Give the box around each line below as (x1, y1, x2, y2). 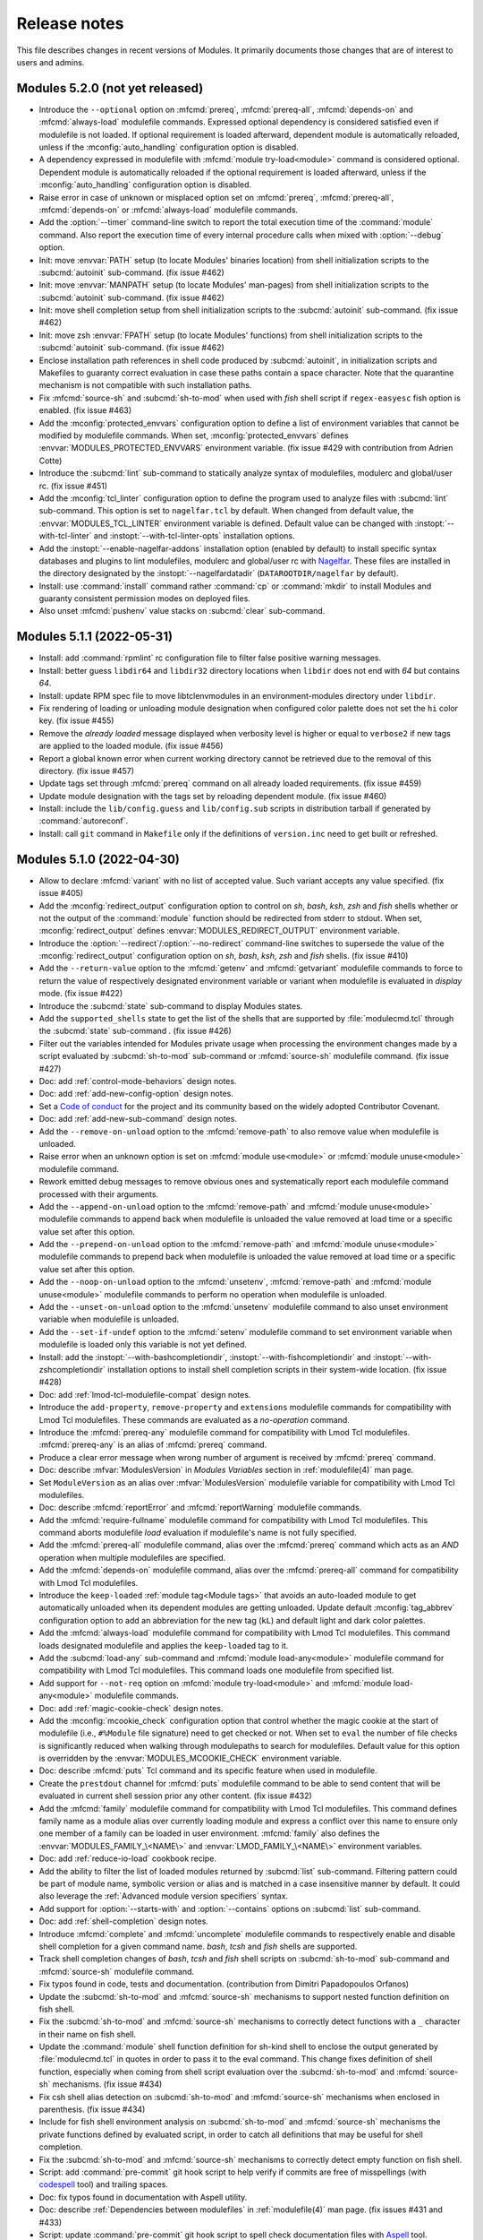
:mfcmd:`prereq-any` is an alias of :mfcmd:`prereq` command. (38, 1439, 267, 1451)
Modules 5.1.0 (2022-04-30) (16, 851, 181, 866)
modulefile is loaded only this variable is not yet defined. (38, 1340, 248, 1350)
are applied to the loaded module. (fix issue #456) (38, 740, 224, 752)
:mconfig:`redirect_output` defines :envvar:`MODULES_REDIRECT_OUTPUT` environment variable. (38, 926, 400, 936)
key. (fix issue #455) (38, 715, 114, 726)
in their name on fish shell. (38, 2029, 137, 2039)
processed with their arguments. (38, 1188, 159, 1200)
